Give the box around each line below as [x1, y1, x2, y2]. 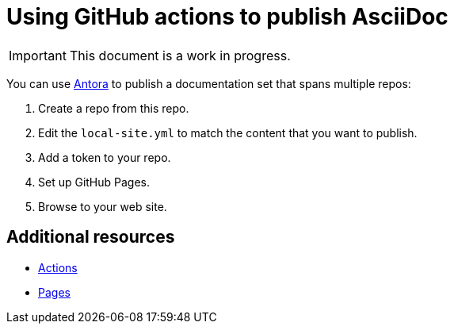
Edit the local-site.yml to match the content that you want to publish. [38, 125, 418, 140]
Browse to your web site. [38, 199, 167, 213]
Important [9, 47, 67, 63]
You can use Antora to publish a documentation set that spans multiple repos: [6, 76, 411, 90]
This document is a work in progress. [69, 47, 291, 63]
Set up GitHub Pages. [38, 175, 151, 189]
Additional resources [6, 227, 175, 247]
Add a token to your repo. [38, 150, 171, 164]
